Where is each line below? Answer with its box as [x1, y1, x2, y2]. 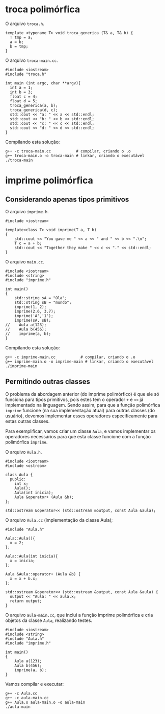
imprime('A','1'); [14, 313, 53, 318]
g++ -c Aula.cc [5, 690, 38, 696]
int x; [14, 481, 29, 486]
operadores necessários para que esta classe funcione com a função [5, 433, 151, 439]
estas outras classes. [5, 418, 50, 424]
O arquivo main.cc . [5, 258, 44, 264]
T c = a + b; [14, 240, 42, 246]
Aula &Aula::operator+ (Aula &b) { [5, 571, 81, 576]
